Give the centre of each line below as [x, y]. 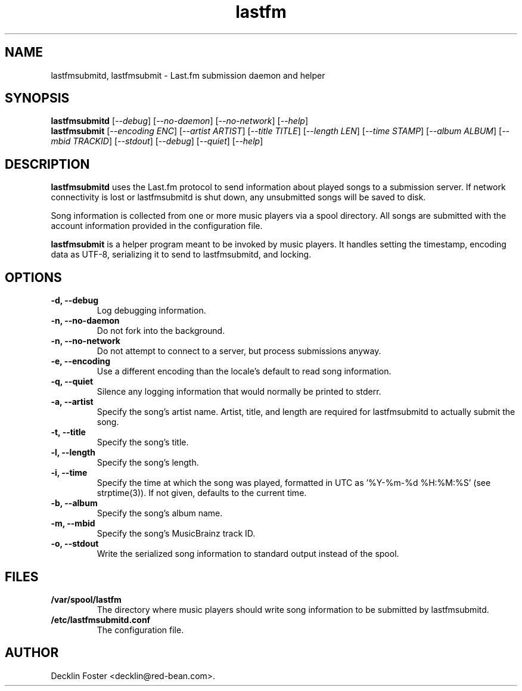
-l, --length [73, 453]
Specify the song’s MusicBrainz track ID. [176, 534]
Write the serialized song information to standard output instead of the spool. [248, 554]
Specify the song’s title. [143, 442]
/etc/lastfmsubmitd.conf [101, 619]
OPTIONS [33, 277]
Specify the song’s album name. [160, 513]
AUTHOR [32, 653]
